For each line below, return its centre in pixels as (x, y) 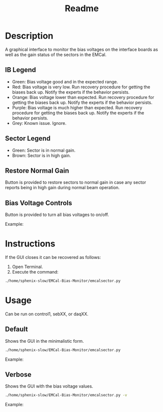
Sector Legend (28, 139)
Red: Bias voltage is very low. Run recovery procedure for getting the (81, 87)
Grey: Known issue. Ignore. (39, 123)
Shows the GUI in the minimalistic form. (45, 341)
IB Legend (21, 70)
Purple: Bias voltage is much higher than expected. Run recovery (77, 107)
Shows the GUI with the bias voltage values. (49, 386)
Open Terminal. (27, 267)
